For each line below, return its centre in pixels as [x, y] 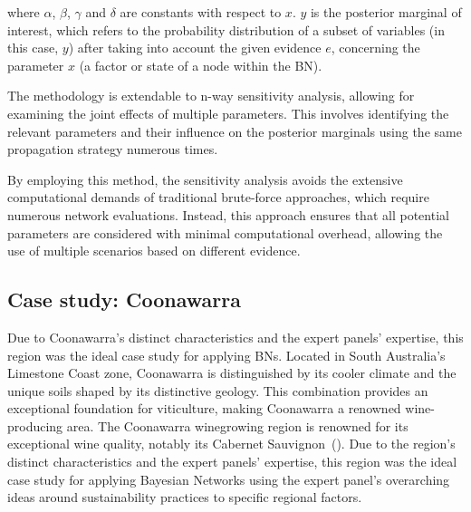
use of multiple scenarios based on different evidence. [154, 251]
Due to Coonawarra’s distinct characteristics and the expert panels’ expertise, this [235, 337]
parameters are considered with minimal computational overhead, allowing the [225, 232]
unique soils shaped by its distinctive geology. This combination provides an [218, 390]
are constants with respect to [201, 12]
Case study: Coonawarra [125, 299]
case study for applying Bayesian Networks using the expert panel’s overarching [229, 479]
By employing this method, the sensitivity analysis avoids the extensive [205, 179]
